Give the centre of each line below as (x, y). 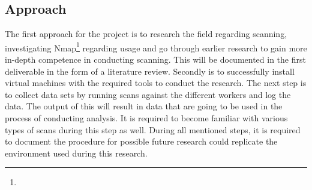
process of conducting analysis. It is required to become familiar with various (146, 118)
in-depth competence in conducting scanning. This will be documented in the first (155, 59)
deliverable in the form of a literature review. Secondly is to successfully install (150, 71)
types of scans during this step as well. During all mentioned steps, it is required (153, 129)
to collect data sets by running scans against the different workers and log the (148, 94)
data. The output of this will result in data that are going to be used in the (144, 106)
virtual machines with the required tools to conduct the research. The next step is (156, 83)
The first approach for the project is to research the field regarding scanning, (146, 34)
